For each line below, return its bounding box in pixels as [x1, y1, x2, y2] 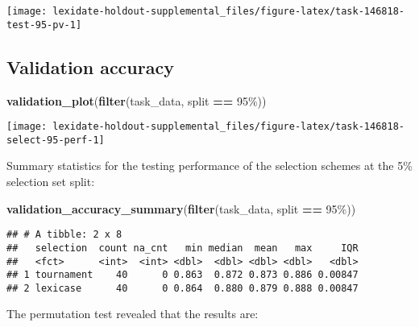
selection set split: [6, 173, 95, 190]
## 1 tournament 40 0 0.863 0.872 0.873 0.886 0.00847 [6, 269, 359, 281]
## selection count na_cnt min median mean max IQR [6, 242, 359, 254]
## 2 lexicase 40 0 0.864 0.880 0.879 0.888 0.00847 [6, 282, 359, 294]
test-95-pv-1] [6, 19, 82, 31]
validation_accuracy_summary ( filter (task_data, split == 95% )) [6, 200, 356, 217]
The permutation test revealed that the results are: [6, 305, 259, 322]
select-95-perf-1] [6, 134, 105, 146]
